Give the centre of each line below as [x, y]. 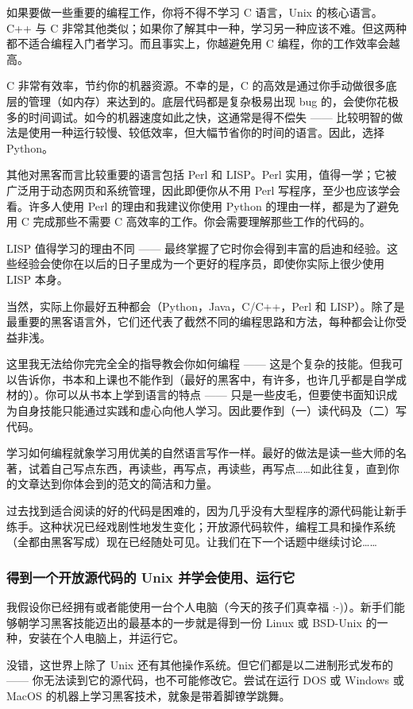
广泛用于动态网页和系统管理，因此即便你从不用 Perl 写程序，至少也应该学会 [204, 190]
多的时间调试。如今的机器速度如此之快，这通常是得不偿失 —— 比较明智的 [199, 116]
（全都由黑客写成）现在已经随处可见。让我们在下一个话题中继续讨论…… [192, 542]
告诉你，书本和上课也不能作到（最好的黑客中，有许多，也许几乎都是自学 [206, 379]
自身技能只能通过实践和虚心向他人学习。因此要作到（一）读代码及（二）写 [212, 411]
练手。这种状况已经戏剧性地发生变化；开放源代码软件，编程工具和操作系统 [201, 526]
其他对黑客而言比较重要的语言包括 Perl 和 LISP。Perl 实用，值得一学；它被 [202, 174]
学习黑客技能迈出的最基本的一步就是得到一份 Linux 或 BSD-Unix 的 [203, 622]
